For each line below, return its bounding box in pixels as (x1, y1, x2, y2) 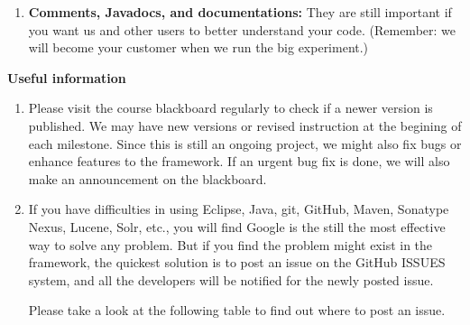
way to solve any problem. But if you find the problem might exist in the (28, 235, 433, 254)
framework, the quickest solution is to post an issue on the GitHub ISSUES (28, 253, 446, 272)
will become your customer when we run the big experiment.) (28, 38, 369, 57)
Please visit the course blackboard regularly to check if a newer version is (28, 98, 433, 117)
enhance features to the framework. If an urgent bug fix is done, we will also (28, 152, 450, 171)
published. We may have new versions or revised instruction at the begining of (28, 116, 462, 135)
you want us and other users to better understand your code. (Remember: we (28, 20, 456, 39)
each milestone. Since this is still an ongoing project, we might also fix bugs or (28, 134, 462, 153)
